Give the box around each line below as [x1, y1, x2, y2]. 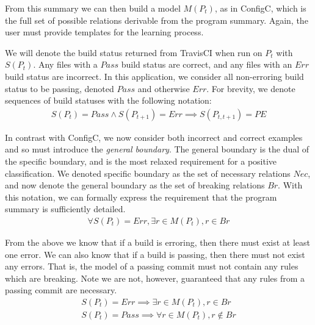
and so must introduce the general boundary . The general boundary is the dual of [5, 143, 310, 155]
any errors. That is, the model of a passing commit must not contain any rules [5, 260, 299, 273]
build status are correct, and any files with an [121, 58, 292, 71]
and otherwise [137, 82, 190, 95]
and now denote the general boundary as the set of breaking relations [5, 179, 265, 191]
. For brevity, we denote [206, 82, 295, 95]
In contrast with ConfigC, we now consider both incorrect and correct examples [5, 130, 303, 143]
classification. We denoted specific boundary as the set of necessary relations [5, 166, 291, 179]
